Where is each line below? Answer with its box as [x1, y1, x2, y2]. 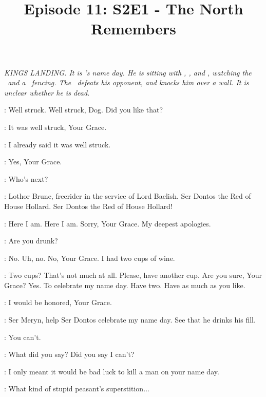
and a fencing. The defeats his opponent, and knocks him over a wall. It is [8, 77, 249, 88]
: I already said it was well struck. [4, 139, 111, 149]
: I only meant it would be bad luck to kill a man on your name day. [4, 366, 219, 376]
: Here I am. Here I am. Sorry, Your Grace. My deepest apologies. [4, 218, 211, 229]
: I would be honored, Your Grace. [4, 297, 112, 308]
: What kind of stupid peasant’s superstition [4, 383, 144, 394]
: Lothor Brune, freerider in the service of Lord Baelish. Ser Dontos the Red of [4, 191, 251, 201]
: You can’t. [4, 331, 41, 342]
